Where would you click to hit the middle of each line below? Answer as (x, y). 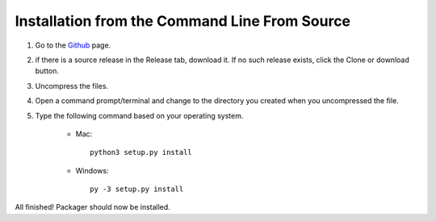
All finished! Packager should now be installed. (93, 207)
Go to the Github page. (73, 45)
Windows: (92, 170)
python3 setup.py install (141, 152)
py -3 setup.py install (137, 189)
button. (47, 71)
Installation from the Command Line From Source (183, 21)
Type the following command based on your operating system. (139, 115)
